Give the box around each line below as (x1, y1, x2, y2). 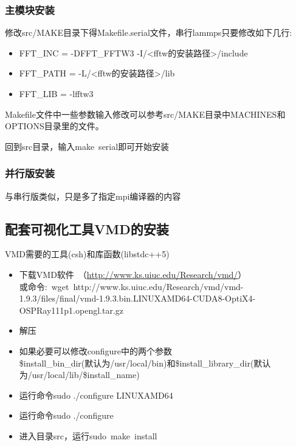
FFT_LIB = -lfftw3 (19, 87, 94, 100)
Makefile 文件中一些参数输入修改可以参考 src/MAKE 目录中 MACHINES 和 (5, 107, 286, 120)
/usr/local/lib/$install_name (27, 368, 137, 381)
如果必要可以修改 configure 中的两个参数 (19, 344, 173, 357)
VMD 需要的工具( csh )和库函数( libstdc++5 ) (5, 248, 170, 260)
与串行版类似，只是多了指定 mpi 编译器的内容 (5, 189, 181, 202)
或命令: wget (19, 280, 69, 292)
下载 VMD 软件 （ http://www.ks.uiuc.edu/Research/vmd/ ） (19, 268, 247, 280)
